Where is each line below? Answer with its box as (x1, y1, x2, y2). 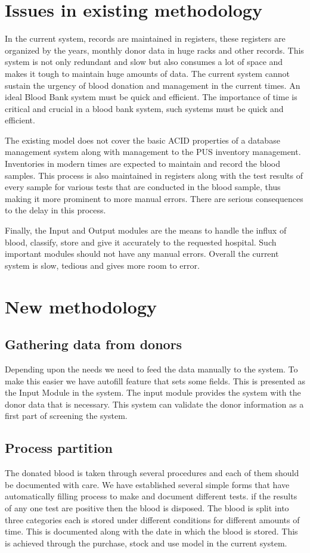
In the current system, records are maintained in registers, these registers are (5, 32, 286, 45)
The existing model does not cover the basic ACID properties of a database (5, 133, 280, 146)
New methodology (5, 294, 157, 318)
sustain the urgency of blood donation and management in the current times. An (5, 79, 300, 91)
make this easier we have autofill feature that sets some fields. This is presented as (5, 374, 306, 387)
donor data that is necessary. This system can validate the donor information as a (5, 397, 304, 410)
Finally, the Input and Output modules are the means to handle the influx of (5, 224, 287, 237)
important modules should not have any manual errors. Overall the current (5, 247, 279, 260)
